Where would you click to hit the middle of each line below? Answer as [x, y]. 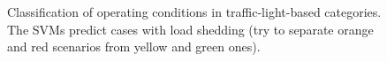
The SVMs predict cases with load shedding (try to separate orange [190, 29]
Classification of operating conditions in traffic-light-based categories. [194, 12]
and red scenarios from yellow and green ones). [134, 46]
